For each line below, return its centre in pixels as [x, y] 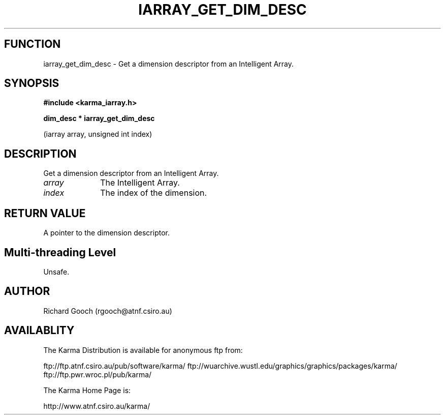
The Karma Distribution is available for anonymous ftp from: [143, 350]
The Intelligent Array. [140, 183]
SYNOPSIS [32, 83]
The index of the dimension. [154, 193]
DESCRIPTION [40, 154]
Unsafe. [56, 272]
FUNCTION [33, 44]
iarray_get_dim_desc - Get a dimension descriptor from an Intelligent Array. [169, 64]
